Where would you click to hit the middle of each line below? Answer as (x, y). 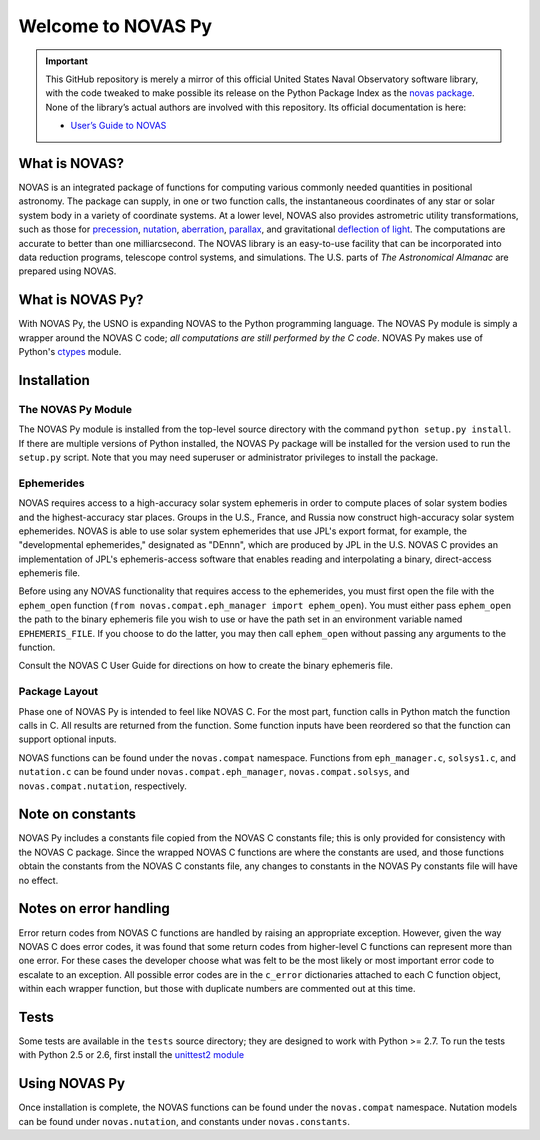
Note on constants (77, 814)
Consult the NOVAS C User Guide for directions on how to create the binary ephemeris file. (206, 666)
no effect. (38, 880)
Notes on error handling (94, 908)
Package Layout (58, 692)
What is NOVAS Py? (81, 300)
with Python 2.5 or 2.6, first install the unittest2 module (131, 1055)
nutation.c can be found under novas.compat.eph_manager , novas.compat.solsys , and (214, 772)
